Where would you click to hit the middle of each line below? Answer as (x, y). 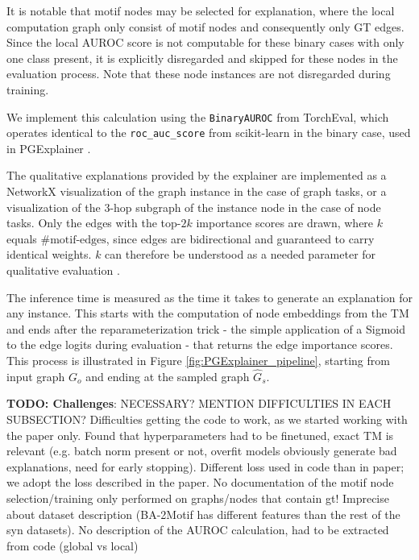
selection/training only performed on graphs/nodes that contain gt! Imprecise (198, 498)
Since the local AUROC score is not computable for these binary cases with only (205, 42)
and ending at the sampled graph (168, 376)
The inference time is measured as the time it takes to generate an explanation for (210, 297)
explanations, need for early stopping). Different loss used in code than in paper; (205, 466)
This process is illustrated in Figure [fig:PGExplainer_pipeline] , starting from (198, 360)
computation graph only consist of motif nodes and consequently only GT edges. (205, 26)
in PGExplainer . (49, 148)
